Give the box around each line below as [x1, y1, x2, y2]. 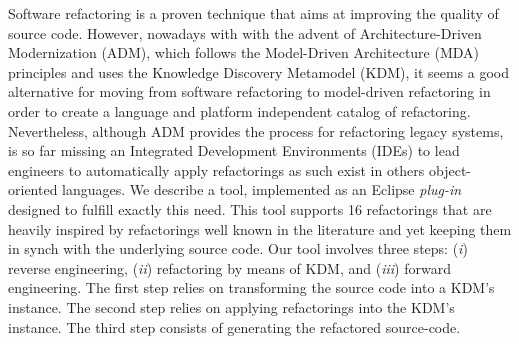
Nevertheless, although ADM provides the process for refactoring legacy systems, [8, 120, 504, 141]
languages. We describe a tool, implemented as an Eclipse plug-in [62, 179, 462, 200]
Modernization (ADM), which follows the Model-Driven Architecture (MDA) [8, 42, 480, 63]
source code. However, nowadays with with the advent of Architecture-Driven [8, 22, 482, 43]
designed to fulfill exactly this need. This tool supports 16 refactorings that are [8, 198, 492, 219]
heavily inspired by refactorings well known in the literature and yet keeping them [8, 218, 512, 239]
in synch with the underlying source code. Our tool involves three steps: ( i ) [8, 238, 468, 259]
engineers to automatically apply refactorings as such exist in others [8, 159, 425, 180]
